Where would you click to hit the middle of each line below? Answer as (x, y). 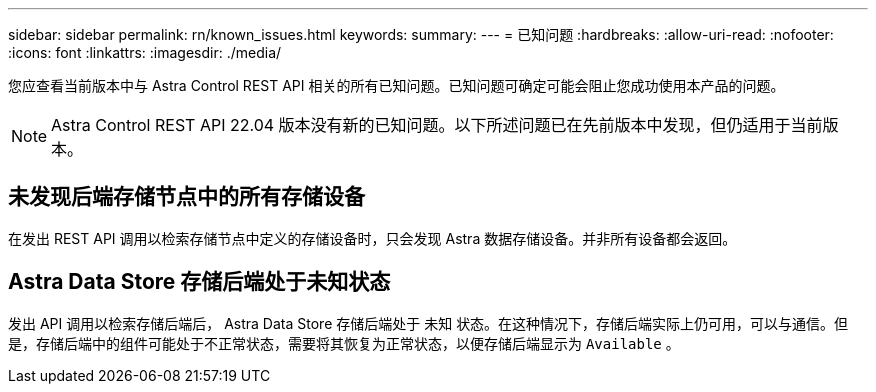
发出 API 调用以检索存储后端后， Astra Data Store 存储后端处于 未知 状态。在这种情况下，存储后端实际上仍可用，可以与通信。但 (428, 323)
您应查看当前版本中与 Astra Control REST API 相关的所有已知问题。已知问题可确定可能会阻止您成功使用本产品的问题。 (396, 85)
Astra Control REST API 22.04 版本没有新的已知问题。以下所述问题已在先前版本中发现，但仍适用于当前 (437, 125)
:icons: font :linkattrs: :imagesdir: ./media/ (145, 52)
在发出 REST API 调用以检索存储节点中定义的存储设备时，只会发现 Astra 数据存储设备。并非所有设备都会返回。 (372, 238)
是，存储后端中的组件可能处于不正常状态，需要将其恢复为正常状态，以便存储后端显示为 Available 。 (344, 343)
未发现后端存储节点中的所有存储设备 (186, 197)
